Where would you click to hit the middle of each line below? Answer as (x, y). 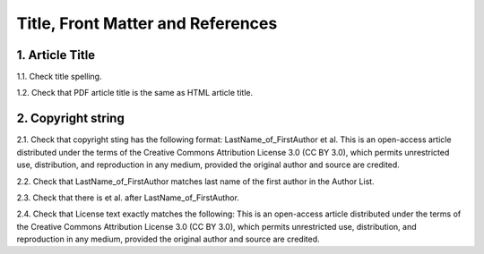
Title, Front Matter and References (147, 23)
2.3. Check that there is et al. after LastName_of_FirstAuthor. (128, 198)
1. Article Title (56, 55)
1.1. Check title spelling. (59, 77)
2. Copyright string (70, 119)
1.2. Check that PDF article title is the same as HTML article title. (135, 93)
